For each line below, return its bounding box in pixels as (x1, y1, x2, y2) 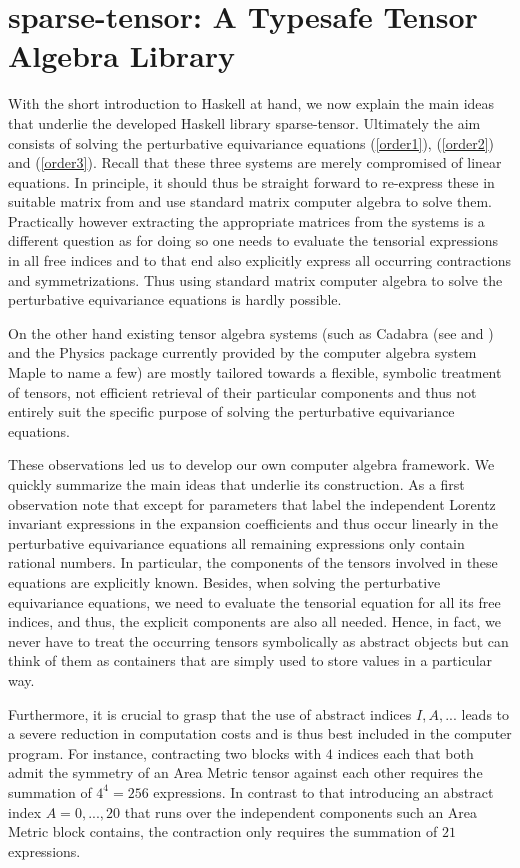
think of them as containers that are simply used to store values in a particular (8, 650, 493, 671)
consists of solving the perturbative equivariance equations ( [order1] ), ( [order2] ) (8, 132, 495, 153)
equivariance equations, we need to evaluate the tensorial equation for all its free (8, 591, 501, 612)
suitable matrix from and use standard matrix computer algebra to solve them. (8, 191, 492, 212)
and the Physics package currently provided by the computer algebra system (8, 342, 477, 363)
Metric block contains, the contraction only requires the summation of (8, 821, 438, 842)
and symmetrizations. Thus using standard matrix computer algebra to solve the (8, 269, 503, 290)
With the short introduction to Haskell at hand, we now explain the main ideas (8, 93, 495, 114)
